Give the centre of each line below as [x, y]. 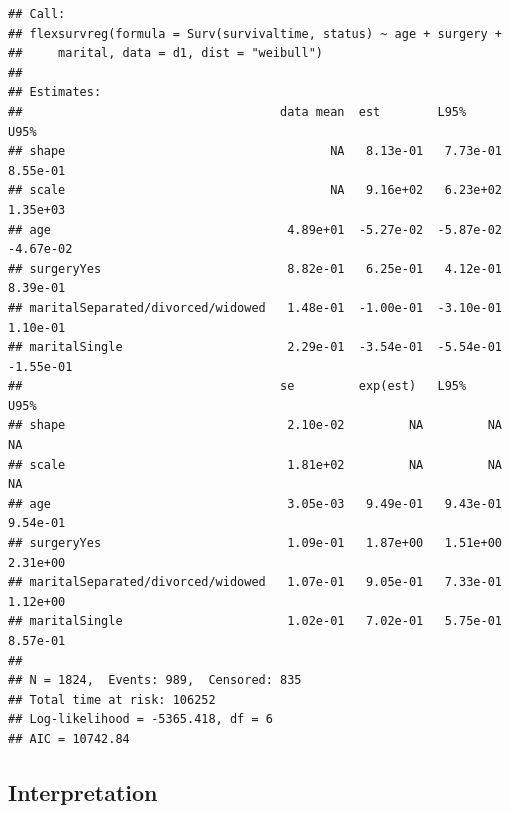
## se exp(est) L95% [237, 386]
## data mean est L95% [237, 111]
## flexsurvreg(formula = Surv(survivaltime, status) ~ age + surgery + [255, 33]
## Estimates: [55, 92]
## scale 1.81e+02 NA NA [255, 464]
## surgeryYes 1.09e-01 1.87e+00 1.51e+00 [255, 543]
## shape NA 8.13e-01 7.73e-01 [255, 151]
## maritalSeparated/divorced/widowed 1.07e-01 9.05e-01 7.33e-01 [255, 582]
